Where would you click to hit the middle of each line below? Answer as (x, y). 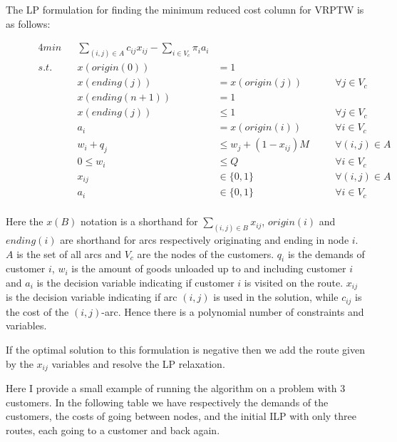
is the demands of (326, 253)
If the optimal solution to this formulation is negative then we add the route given (185, 350)
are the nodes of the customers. (206, 253)
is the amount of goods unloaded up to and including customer (209, 268)
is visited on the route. (294, 282)
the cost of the (37, 311)
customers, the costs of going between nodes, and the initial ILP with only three (181, 416)
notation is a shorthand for (139, 221)
